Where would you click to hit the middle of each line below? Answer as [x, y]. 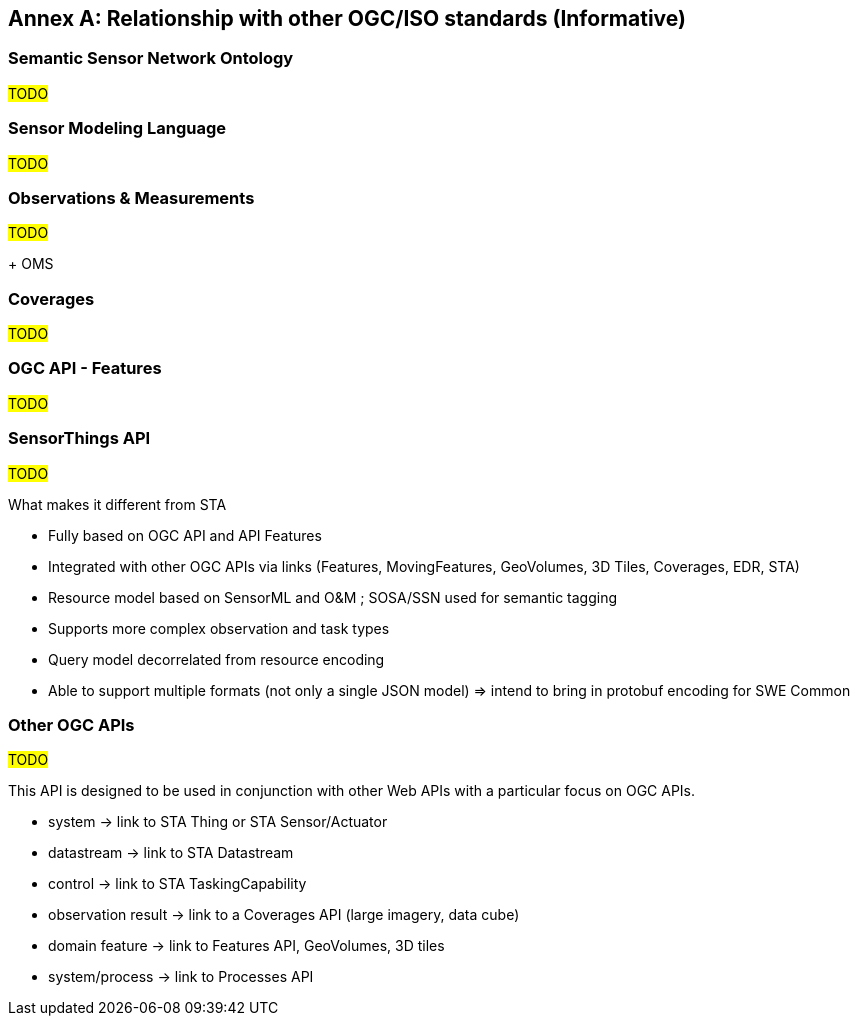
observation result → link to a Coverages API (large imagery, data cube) [284, 915]
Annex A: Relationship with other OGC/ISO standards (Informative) [347, 18]
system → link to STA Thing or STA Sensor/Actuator [218, 822]
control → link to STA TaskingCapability [177, 884]
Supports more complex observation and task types [219, 628]
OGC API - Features [85, 368]
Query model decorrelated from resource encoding [216, 659]
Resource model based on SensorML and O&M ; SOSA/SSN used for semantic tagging [333, 597]
